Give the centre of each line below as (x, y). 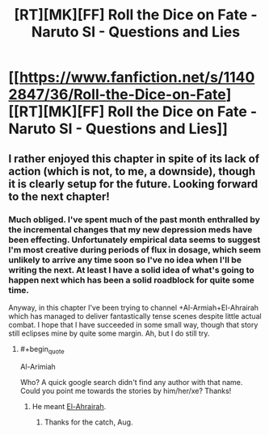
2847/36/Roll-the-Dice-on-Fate (117, 95)
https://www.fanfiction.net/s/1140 (137, 77)
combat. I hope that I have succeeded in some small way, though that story (133, 324)
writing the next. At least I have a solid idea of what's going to (131, 270)
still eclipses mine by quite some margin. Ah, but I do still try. (109, 333)
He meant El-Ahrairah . (69, 406)
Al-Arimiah (38, 366)
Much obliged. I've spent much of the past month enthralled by (134, 220)
